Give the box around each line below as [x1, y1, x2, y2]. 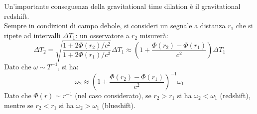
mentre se [4, 100, 33, 110]
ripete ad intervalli [4, 30, 61, 40]
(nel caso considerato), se [75, 90, 151, 101]
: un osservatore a [75, 30, 129, 40]
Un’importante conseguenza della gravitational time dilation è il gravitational [4, 1, 241, 11]
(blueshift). [102, 100, 135, 110]
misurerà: [139, 30, 168, 40]
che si [236, 20, 253, 31]
